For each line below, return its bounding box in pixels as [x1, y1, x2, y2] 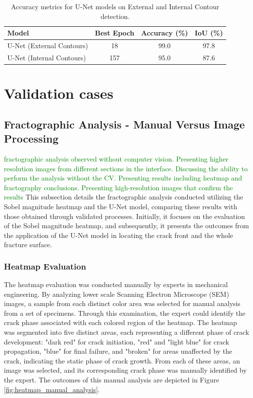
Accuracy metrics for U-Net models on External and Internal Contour [11, 1, 219, 11]
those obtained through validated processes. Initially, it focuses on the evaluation [4, 211, 245, 221]
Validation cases [4, 83, 114, 103]
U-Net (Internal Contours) [7, 52, 86, 62]
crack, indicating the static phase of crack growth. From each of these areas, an [4, 355, 240, 365]
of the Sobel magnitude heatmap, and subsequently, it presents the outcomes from [4, 220, 249, 231]
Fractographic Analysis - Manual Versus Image [4, 116, 245, 131]
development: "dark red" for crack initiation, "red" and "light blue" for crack [4, 336, 230, 346]
